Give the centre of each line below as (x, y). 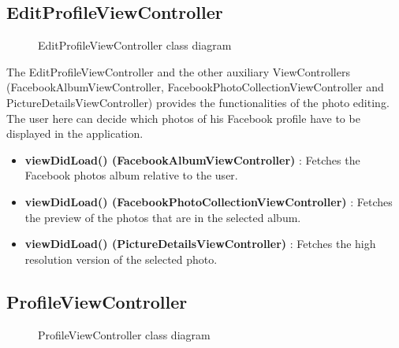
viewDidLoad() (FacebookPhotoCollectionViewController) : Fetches (209, 201)
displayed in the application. (75, 133)
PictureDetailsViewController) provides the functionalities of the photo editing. (198, 102)
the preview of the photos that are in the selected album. (163, 217)
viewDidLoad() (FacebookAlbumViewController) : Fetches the (192, 159)
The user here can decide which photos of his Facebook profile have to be (183, 118)
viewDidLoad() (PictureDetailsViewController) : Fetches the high (200, 244)
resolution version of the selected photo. (121, 259)
